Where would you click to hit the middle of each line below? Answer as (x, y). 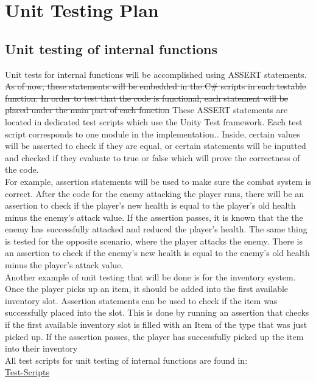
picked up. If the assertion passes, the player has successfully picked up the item (154, 336)
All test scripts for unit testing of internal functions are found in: (126, 360)
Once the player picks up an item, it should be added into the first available (147, 289)
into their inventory (41, 348)
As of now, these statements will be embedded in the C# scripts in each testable (156, 86)
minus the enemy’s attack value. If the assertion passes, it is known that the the (154, 217)
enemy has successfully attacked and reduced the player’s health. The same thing (156, 229)
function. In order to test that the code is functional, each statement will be (147, 98)
